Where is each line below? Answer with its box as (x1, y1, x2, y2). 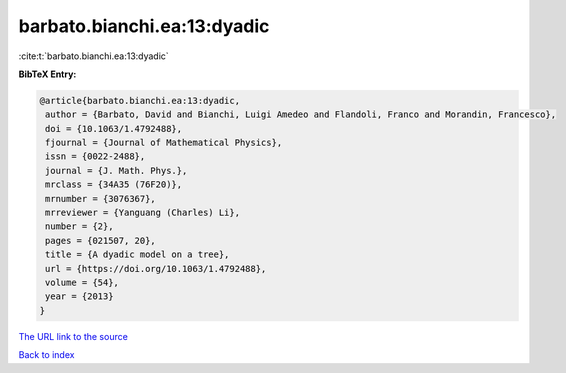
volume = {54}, (45, 277, 120, 288)
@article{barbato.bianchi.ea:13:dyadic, (39, 95, 240, 106)
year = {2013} (45, 291, 114, 302)
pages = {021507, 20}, (45, 235, 157, 246)
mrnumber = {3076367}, (45, 193, 157, 204)
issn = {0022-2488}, (45, 151, 146, 162)
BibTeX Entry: (18, 68, 77, 80)
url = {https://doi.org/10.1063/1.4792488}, (45, 263, 267, 274)
